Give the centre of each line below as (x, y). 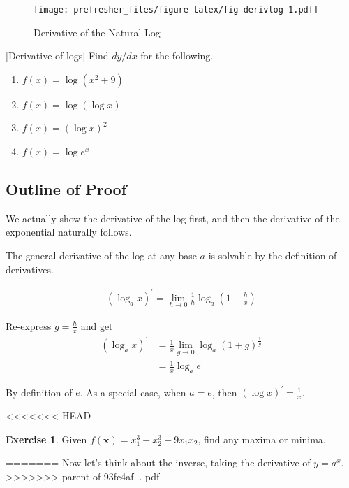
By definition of (39, 392)
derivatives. (30, 269)
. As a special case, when (133, 392)
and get (97, 325)
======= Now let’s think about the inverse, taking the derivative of (158, 462)
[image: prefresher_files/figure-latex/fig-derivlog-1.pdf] (176, 10)
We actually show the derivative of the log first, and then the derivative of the (173, 218)
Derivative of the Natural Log (97, 32)
